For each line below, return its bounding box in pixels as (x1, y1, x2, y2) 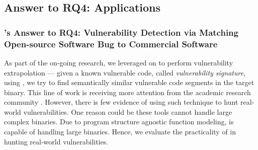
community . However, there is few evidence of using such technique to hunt (4, 97, 238, 107)
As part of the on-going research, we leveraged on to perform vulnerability (4, 57, 233, 67)
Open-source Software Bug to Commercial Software (4, 37, 218, 50)
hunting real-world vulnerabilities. (4, 136, 109, 146)
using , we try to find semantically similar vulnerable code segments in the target (4, 77, 254, 88)
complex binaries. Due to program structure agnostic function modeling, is (4, 116, 234, 127)
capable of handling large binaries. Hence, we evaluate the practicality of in (4, 126, 236, 137)
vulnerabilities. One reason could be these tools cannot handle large (23, 106, 232, 117)
